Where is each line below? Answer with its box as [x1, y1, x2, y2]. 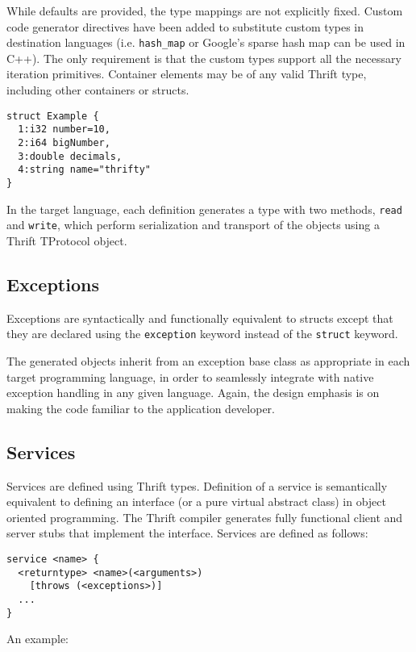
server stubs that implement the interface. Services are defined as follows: [6, 525, 368, 541]
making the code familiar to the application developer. [6, 399, 275, 416]
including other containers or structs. [6, 81, 189, 98]
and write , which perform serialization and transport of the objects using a [6, 216, 380, 233]
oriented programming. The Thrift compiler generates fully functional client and [6, 508, 403, 525]
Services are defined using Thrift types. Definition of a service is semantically [6, 477, 388, 494]
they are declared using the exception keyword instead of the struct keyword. [6, 325, 398, 342]
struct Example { [6, 110, 99, 122]
